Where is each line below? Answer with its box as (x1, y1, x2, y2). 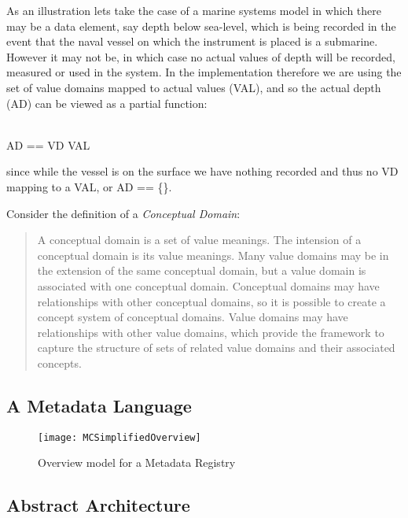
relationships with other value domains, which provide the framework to (37, 324, 384, 340)
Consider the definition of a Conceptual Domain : (6, 205, 241, 221)
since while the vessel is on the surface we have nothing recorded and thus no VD (6, 163, 399, 179)
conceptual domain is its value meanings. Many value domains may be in (37, 246, 389, 263)
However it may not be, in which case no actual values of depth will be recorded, (6, 48, 395, 65)
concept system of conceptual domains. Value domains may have (37, 309, 348, 325)
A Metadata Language (6, 393, 192, 417)
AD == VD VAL (6, 136, 90, 153)
